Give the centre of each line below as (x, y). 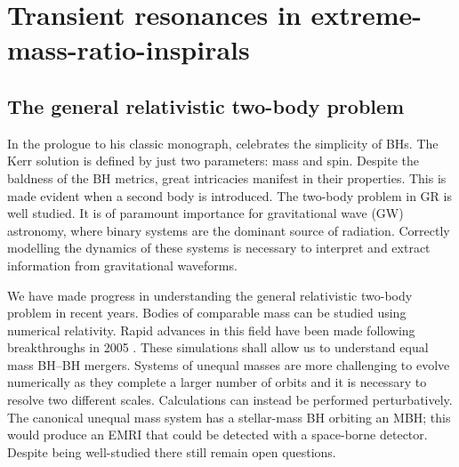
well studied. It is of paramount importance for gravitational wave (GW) (205, 213)
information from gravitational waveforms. (122, 265)
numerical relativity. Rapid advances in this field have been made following (211, 330)
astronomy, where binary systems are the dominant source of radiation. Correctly (229, 230)
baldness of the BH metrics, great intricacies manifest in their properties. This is (227, 177)
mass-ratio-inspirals (129, 49)
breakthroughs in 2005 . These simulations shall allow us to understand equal (218, 347)
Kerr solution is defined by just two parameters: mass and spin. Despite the (213, 161)
